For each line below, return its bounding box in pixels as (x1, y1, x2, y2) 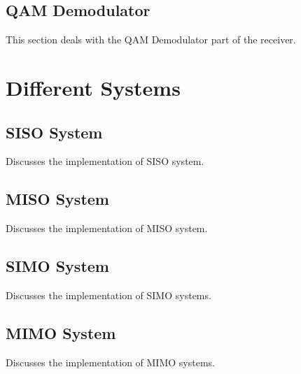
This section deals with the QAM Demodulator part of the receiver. (6, 32, 296, 47)
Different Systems (6, 73, 181, 101)
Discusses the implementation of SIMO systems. (6, 287, 211, 302)
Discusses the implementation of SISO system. (6, 154, 204, 168)
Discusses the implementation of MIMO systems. (6, 354, 215, 369)
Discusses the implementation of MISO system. (6, 221, 208, 236)
